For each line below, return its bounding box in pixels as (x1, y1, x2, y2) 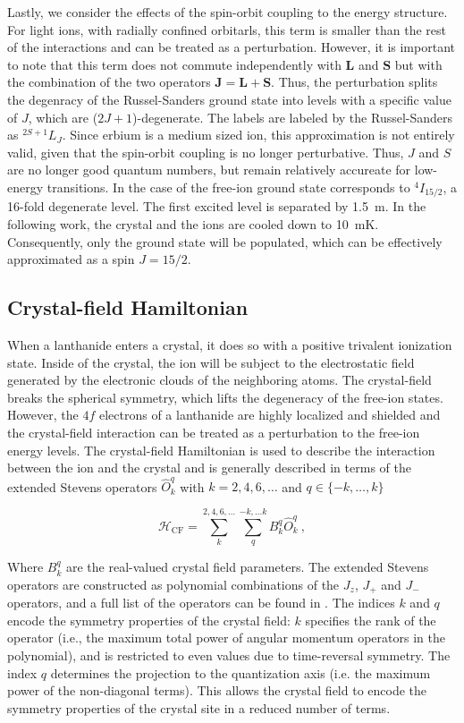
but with (394, 55, 443, 73)
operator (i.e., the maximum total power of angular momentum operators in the (7, 628, 445, 647)
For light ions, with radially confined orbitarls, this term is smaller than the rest (7, 20, 446, 38)
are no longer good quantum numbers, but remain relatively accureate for (7, 160, 411, 179)
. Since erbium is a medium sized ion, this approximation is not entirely (62, 125, 455, 144)
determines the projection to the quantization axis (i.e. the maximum (50, 663, 431, 682)
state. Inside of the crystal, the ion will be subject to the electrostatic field (7, 353, 415, 371)
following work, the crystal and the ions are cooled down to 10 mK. (7, 214, 379, 233)
